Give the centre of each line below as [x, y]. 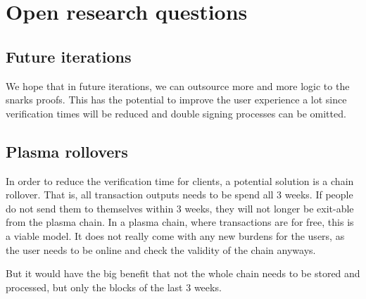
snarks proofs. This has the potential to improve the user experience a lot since [176, 100]
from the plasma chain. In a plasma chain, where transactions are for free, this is [180, 222]
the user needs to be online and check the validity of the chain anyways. [161, 249]
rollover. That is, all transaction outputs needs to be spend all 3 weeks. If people [179, 195]
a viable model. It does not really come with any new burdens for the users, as [175, 235]
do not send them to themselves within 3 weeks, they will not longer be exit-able [180, 208]
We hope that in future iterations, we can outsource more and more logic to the [178, 85]
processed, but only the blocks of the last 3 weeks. [114, 287]
